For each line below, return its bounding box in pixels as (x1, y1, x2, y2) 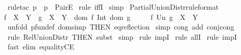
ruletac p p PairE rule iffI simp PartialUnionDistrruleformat (7, 2, 219, 12)
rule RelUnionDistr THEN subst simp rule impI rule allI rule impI (7, 31, 237, 42)
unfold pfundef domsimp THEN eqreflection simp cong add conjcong (7, 21, 234, 32)
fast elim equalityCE (7, 41, 75, 52)
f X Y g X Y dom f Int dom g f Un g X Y (4, 11, 198, 22)
